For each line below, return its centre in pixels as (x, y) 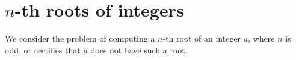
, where (261, 38)
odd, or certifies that (43, 50)
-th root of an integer (202, 38)
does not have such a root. (139, 50)
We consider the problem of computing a (80, 38)
